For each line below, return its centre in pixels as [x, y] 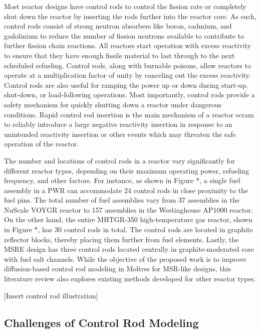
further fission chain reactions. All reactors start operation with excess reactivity [128, 45]
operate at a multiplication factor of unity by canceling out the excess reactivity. [127, 75]
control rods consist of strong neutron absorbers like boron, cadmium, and [118, 26]
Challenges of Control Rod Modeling [101, 322]
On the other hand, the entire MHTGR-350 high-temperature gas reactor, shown [128, 219]
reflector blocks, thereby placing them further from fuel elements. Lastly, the [121, 239]
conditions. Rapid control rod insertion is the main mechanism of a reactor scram [129, 114]
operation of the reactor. [42, 144]
